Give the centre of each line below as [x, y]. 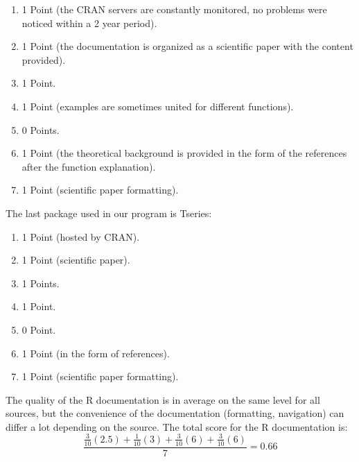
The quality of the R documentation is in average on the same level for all [163, 399]
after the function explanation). [89, 166]
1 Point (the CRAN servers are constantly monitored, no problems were [174, 9]
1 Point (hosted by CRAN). [81, 236]
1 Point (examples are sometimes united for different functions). [158, 106]
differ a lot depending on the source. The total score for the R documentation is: [177, 426]
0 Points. [41, 129]
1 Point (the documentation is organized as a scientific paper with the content [187, 46]
